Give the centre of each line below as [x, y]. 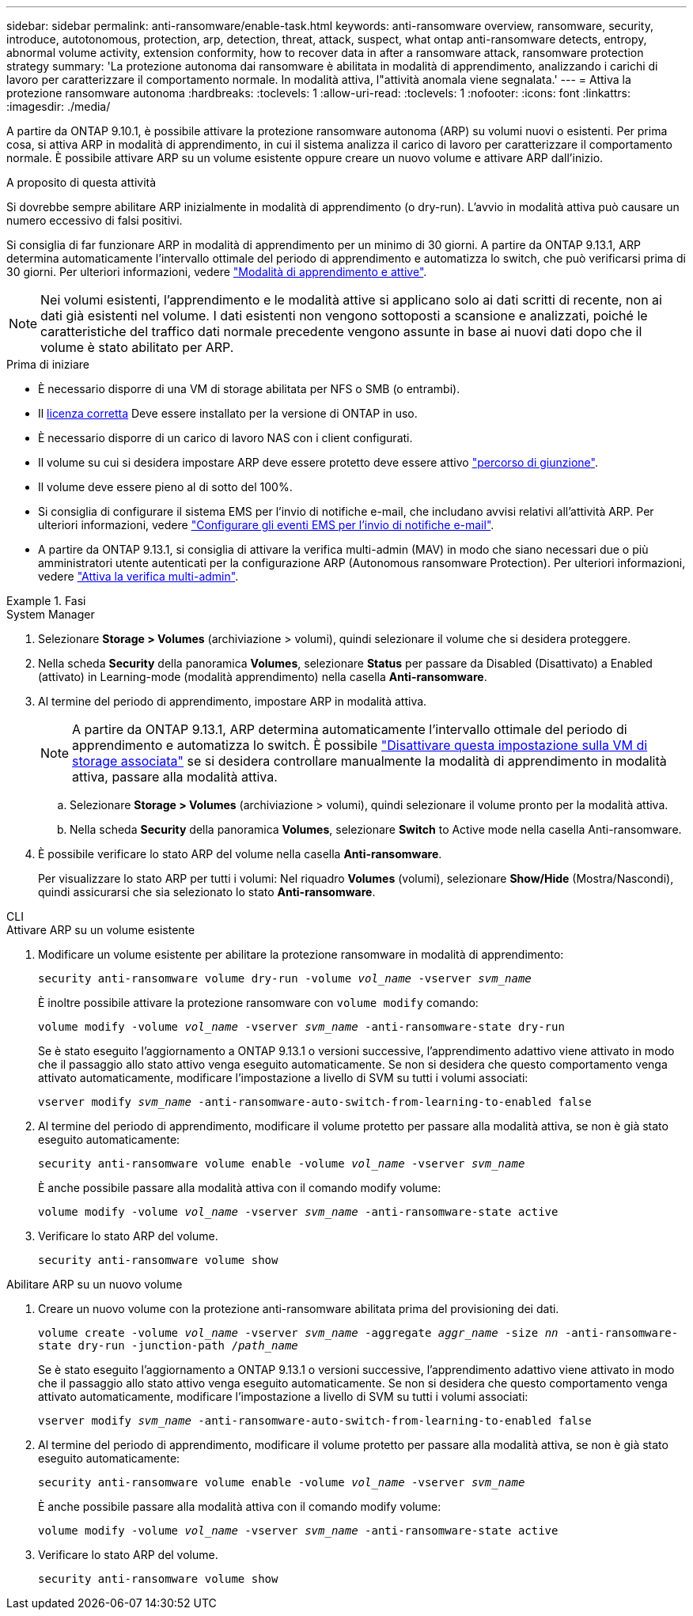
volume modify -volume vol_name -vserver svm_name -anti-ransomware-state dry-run [301, 1027]
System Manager [51, 614]
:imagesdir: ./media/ [59, 106]
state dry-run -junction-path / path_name [168, 1345]
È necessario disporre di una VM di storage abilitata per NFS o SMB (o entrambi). [249, 389]
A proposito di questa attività [81, 182]
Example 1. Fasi [46, 601]
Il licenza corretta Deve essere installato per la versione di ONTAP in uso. [228, 413]
